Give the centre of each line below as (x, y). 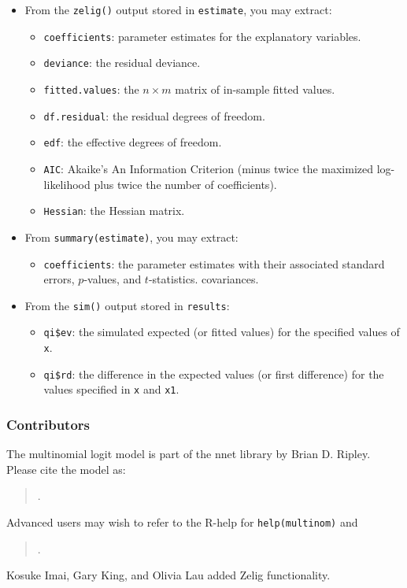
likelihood (67, 184)
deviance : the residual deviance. (122, 63)
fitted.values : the (91, 89)
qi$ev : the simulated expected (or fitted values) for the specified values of (222, 332)
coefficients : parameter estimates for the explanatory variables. (202, 36)
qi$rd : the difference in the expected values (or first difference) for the (214, 374)
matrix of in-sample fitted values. (255, 89)
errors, (59, 279)
